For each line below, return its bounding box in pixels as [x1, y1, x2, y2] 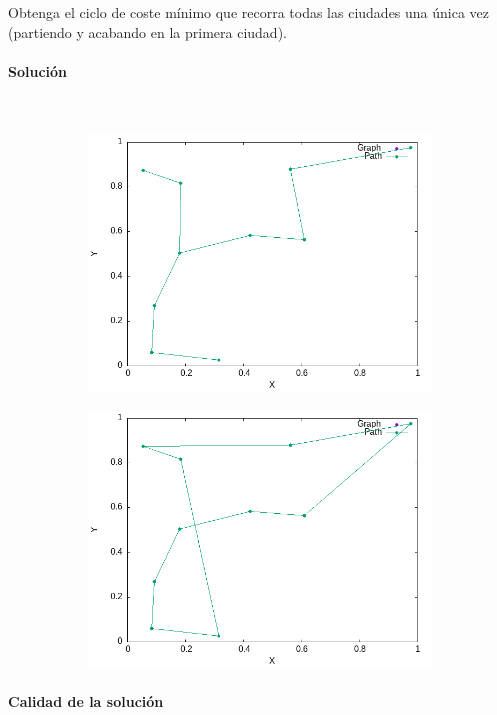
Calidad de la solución [8, 691, 164, 712]
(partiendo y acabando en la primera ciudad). [8, 21, 287, 42]
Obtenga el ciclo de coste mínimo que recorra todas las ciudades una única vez [8, 2, 490, 22]
